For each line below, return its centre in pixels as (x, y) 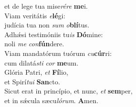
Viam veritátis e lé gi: (35, 15)
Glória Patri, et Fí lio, (36, 72)
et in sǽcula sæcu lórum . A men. (51, 100)
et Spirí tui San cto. (32, 81)
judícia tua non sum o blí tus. (47, 25)
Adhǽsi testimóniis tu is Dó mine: (54, 34)
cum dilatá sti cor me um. (42, 62)
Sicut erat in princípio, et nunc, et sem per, (68, 91)
